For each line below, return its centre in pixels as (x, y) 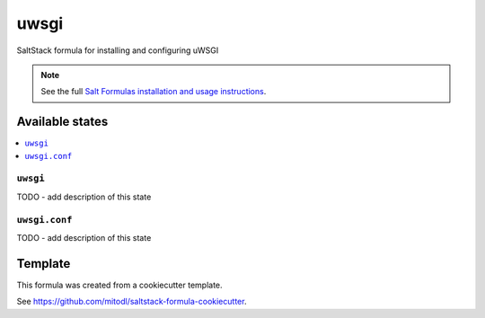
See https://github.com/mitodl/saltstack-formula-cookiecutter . (132, 302)
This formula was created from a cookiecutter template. (120, 285)
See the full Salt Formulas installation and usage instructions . (154, 92)
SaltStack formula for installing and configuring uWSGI (118, 50)
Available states (62, 122)
